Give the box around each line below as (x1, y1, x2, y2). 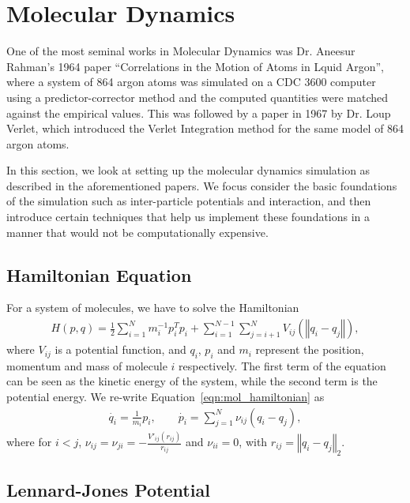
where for (6, 434, 52, 449)
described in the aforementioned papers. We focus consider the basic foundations (6, 177, 397, 193)
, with (239, 434, 268, 449)
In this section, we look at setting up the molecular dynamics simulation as (6, 162, 371, 178)
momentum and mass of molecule (6, 357, 167, 373)
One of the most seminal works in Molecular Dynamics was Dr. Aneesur (6, 43, 355, 59)
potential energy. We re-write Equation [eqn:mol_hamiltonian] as (6, 389, 325, 405)
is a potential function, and (55, 341, 186, 358)
